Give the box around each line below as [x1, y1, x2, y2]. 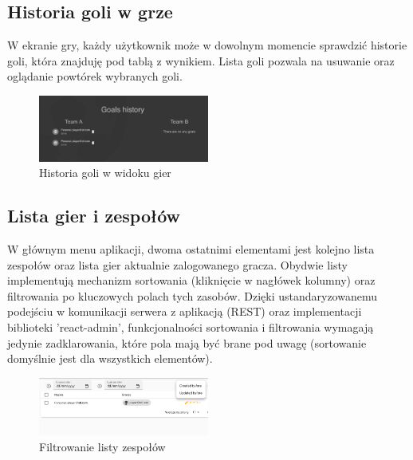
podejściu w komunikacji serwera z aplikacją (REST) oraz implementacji [7, 303, 362, 320]
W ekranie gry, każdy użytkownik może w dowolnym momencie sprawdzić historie [7, 37, 407, 53]
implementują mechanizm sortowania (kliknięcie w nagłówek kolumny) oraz [7, 272, 376, 289]
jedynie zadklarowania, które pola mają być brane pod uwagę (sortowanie [7, 334, 367, 351]
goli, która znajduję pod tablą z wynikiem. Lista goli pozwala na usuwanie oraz [7, 52, 395, 69]
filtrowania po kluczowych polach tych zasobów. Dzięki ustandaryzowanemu [7, 287, 377, 304]
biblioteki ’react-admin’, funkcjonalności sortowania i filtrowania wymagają [7, 318, 374, 335]
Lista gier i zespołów [7, 203, 180, 228]
